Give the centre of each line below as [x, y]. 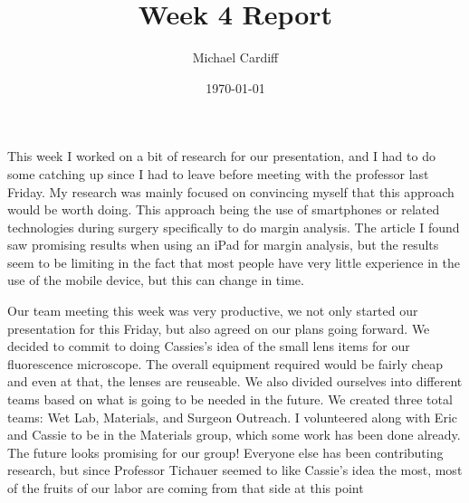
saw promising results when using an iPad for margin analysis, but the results [223, 245]
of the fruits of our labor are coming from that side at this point [186, 488]
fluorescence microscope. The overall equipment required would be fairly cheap [225, 363]
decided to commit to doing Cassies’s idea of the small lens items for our [209, 346]
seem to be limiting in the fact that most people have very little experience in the [234, 262]
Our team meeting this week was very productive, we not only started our [213, 311]
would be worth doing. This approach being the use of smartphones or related [224, 209]
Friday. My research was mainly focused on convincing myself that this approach [231, 191]
